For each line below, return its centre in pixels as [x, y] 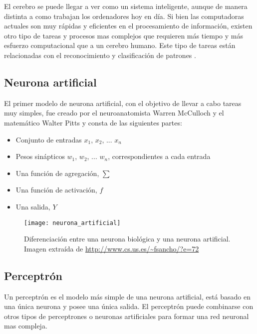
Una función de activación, [56, 190]
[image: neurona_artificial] [72, 223]
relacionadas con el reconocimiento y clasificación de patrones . [100, 55]
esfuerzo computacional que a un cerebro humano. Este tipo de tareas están [120, 45]
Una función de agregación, [57, 173]
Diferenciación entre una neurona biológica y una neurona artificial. [127, 239]
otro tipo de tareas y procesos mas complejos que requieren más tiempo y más [124, 35]
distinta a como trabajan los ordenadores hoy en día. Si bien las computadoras [124, 16]
